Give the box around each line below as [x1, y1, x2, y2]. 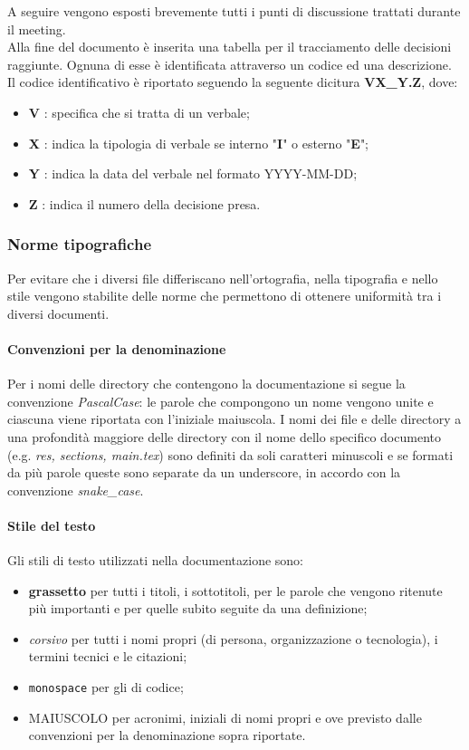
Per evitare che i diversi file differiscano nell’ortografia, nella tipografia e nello [7, 268, 438, 287]
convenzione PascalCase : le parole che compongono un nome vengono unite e [7, 391, 434, 410]
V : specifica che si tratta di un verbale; [28, 102, 250, 121]
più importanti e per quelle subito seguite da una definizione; [28, 599, 368, 618]
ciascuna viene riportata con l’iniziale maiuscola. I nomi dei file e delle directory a [7, 409, 462, 428]
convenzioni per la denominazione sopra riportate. [28, 726, 306, 745]
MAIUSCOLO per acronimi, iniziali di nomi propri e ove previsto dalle [28, 707, 422, 726]
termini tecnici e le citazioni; [28, 647, 187, 666]
